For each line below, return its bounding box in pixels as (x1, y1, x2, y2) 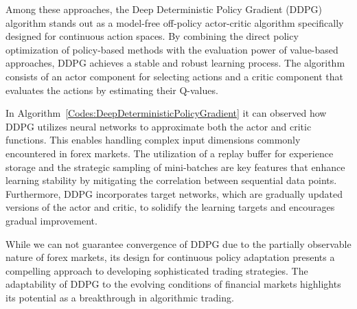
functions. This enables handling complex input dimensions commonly (5, 133, 301, 147)
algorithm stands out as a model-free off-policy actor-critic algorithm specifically (5, 15, 344, 30)
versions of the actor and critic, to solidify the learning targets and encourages (5, 200, 335, 214)
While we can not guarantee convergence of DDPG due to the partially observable (5, 236, 352, 251)
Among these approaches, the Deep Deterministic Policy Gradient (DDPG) (5, 2, 322, 16)
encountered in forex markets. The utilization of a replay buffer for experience (5, 146, 334, 160)
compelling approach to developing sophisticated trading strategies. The (5, 263, 308, 277)
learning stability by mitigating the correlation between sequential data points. (5, 173, 337, 187)
